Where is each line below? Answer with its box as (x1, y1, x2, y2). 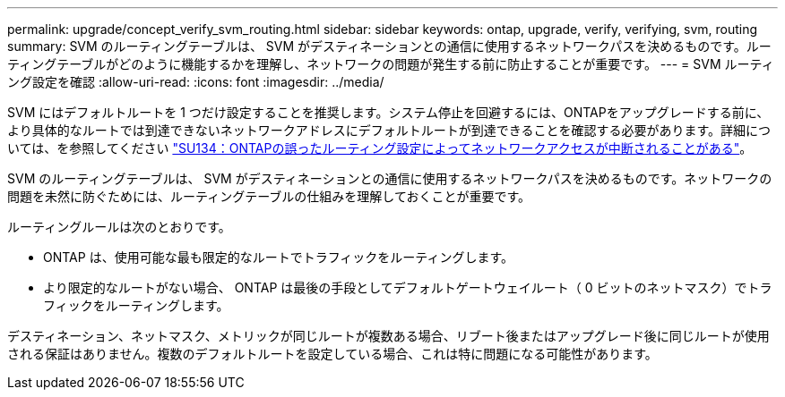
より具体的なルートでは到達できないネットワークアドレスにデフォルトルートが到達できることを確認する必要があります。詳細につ (7, 122, 772, 138)
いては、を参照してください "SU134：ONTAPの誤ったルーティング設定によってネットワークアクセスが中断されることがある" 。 (7, 140, 753, 156)
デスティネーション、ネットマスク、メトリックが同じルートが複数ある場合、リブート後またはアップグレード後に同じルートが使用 (7, 328, 770, 343)
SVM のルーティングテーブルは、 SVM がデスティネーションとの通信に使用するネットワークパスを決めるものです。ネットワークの (7, 171, 772, 186)
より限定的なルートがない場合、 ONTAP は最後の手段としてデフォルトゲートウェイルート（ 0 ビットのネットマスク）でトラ (43, 280, 772, 295)
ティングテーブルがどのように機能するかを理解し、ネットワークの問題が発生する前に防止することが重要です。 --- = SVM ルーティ (7, 56, 774, 72)
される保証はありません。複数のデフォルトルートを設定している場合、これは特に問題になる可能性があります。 (7, 346, 658, 361)
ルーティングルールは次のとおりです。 (7, 219, 231, 234)
